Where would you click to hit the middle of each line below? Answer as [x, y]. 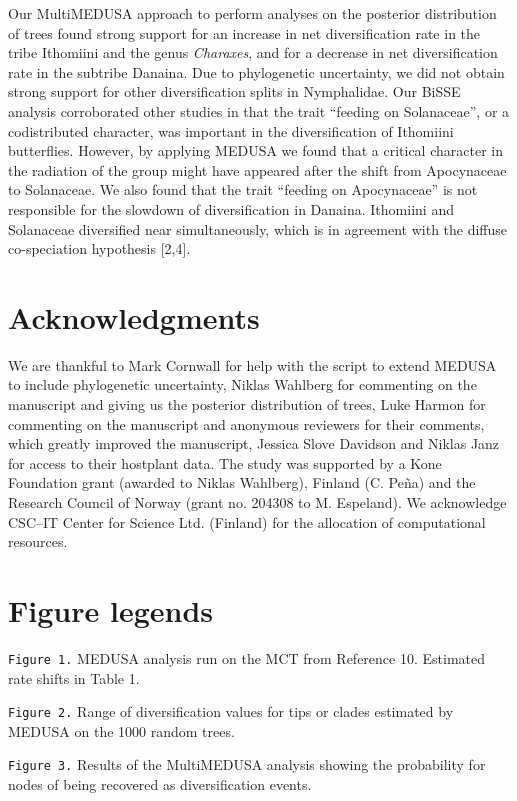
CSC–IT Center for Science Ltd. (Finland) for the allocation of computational [247, 521]
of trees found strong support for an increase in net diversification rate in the [244, 32]
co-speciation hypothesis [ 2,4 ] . [99, 248]
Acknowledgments [134, 316]
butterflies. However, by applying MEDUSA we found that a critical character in [255, 150]
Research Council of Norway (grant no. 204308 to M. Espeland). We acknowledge [257, 502]
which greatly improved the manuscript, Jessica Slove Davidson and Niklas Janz [254, 443]
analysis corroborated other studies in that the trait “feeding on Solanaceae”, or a [259, 110]
